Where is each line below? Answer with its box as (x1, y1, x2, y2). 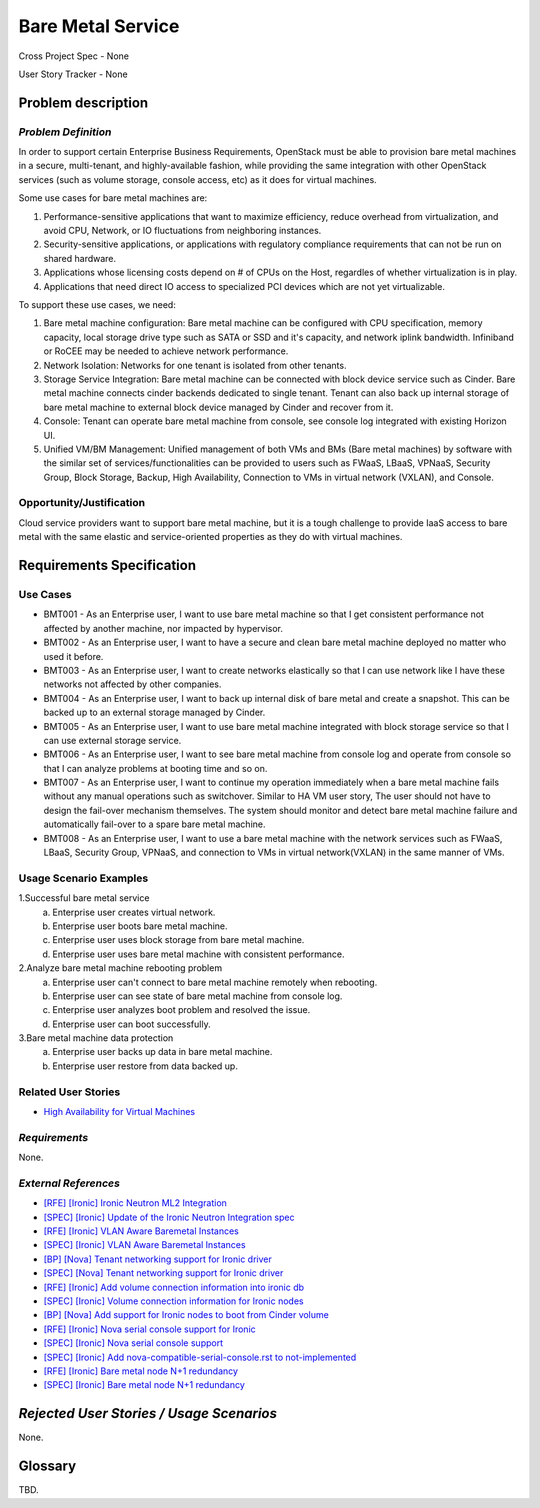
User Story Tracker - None (18, 68, 129, 80)
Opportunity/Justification (18, 496, 145, 510)
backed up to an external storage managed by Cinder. (43, 706, 266, 719)
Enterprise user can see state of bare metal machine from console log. (52, 990, 343, 1002)
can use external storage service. (43, 734, 182, 746)
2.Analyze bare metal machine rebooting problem (18, 962, 223, 974)
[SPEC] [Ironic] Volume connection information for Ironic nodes (43, 1295, 304, 1307)
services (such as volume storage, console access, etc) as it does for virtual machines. (18, 173, 377, 185)
